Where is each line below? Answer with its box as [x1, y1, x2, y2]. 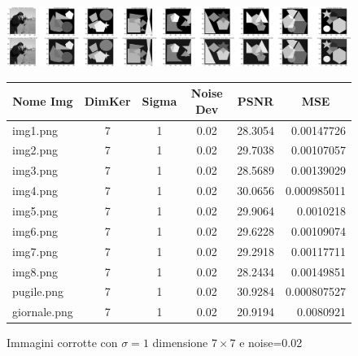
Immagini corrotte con [7, 334, 118, 351]
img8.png [12, 263, 59, 280]
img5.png [12, 202, 59, 219]
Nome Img [12, 93, 73, 109]
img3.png [12, 162, 59, 179]
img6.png [12, 222, 59, 239]
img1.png [12, 121, 59, 138]
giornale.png [12, 303, 73, 320]
